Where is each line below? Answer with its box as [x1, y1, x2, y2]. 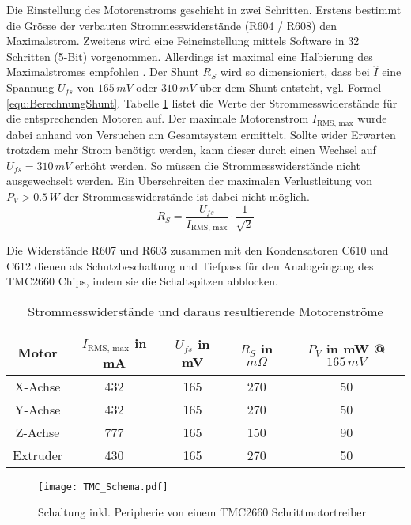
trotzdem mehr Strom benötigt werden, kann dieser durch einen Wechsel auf [6, 142, 376, 158]
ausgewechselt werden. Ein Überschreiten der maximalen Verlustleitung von [6, 172, 373, 189]
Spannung [6, 78, 55, 95]
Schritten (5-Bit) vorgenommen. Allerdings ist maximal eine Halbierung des [6, 47, 373, 64]
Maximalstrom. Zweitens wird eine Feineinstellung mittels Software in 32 [6, 32, 360, 49]
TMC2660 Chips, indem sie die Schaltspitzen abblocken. [6, 273, 279, 289]
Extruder [13, 445, 63, 464]
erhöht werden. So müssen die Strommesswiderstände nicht [74, 157, 360, 173]
